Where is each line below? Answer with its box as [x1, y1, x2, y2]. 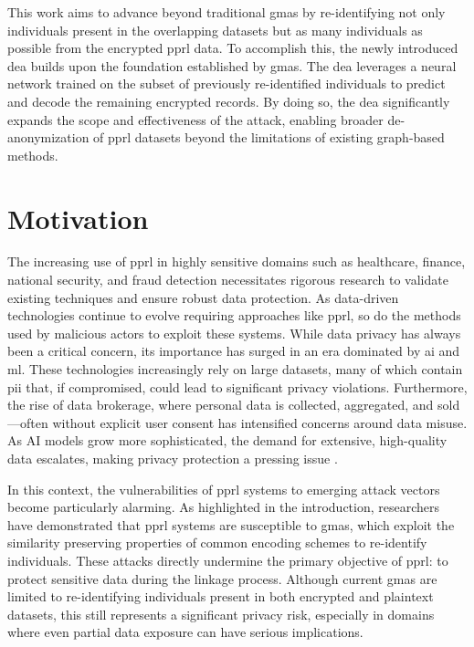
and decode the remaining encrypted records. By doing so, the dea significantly [7, 91, 450, 110]
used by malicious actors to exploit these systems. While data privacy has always [7, 323, 461, 342]
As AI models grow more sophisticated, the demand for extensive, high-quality [7, 431, 448, 450]
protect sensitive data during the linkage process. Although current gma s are [7, 569, 437, 588]
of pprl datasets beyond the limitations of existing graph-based [93, 128, 445, 147]
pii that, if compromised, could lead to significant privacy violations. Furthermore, [7, 377, 468, 396]
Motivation [7, 199, 149, 236]
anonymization [7, 128, 90, 147]
